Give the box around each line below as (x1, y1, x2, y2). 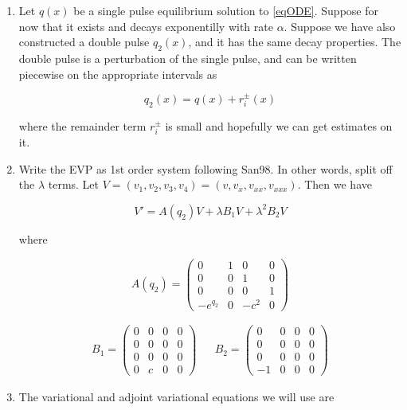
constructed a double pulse (18, 33, 150, 50)
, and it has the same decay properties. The (188, 33, 401, 50)
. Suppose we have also (284, 18, 396, 34)
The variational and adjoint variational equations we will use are (18, 389, 335, 405)
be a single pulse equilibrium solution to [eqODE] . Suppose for (73, 2, 378, 18)
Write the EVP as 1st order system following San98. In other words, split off (18, 160, 393, 177)
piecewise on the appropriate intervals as (18, 65, 217, 82)
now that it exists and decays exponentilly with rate (18, 18, 273, 34)
